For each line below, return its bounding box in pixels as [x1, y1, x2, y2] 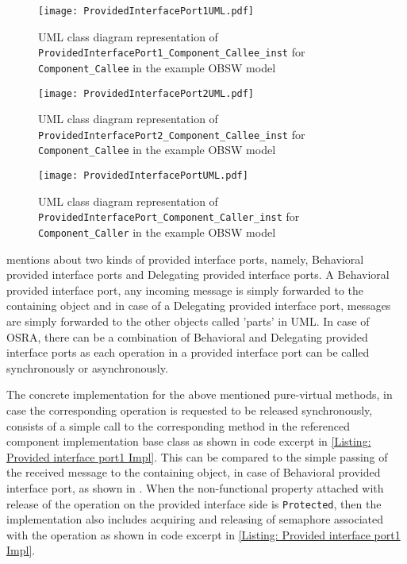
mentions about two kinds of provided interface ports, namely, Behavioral [6, 250, 364, 267]
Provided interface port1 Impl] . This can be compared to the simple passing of [6, 448, 388, 465]
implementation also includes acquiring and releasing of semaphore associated [6, 511, 384, 527]
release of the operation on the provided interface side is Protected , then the [6, 495, 382, 512]
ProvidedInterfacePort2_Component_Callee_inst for [38, 126, 305, 142]
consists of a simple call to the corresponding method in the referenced [6, 417, 350, 434]
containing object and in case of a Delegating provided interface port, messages [6, 297, 391, 314]
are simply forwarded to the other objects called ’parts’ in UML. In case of [6, 313, 370, 330]
